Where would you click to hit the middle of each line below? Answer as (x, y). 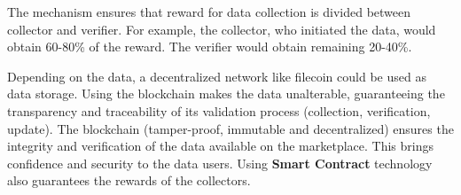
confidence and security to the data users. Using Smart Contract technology (220, 163)
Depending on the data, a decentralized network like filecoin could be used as (217, 76)
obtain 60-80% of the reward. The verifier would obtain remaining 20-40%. (210, 47)
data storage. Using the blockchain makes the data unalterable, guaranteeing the (226, 94)
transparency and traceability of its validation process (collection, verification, (219, 110)
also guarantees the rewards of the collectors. (129, 180)
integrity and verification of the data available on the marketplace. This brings (220, 146)
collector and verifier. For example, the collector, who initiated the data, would (222, 29)
